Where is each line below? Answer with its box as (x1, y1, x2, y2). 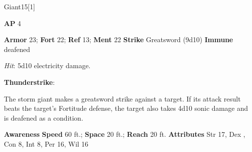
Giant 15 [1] (4, 1, 35, 11)
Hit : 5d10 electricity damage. (4, 60, 91, 71)
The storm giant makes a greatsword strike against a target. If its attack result (4, 93, 241, 103)
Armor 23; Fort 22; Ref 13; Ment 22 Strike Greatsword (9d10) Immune (4, 34, 233, 45)
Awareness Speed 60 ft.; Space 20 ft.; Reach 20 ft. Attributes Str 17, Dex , (4, 129, 246, 139)
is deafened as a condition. (4, 112, 83, 123)
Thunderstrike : (4, 76, 55, 87)
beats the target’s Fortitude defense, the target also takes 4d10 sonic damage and (4, 103, 248, 113)
